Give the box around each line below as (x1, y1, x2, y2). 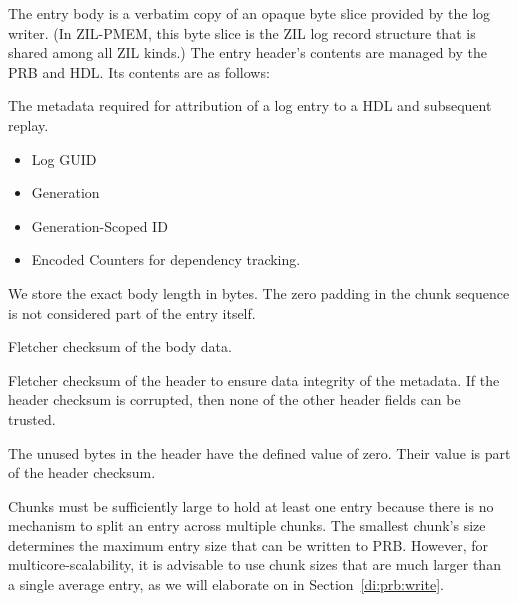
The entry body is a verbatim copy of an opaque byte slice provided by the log (8, 3, 491, 23)
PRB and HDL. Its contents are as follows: (8, 61, 270, 82)
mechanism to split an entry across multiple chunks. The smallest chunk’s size (8, 515, 486, 536)
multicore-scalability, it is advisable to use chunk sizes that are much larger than (8, 554, 501, 575)
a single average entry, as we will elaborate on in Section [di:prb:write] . (8, 574, 444, 595)
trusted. (8, 408, 56, 429)
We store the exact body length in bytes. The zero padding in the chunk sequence (8, 282, 510, 303)
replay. (8, 114, 49, 135)
